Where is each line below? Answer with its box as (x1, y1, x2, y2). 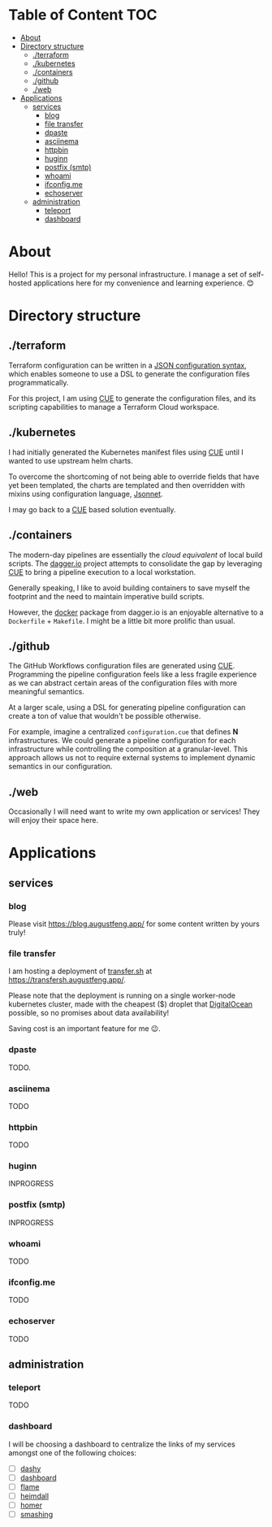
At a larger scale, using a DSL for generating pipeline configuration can (8, 703, 246, 712)
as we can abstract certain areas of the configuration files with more (8, 678, 238, 688)
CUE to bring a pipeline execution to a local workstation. (8, 567, 196, 576)
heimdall (19, 1490, 50, 1501)
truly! (8, 928, 26, 937)
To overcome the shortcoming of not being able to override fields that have (8, 472, 260, 481)
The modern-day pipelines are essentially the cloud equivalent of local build (8, 550, 263, 559)
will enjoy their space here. (8, 816, 99, 825)
